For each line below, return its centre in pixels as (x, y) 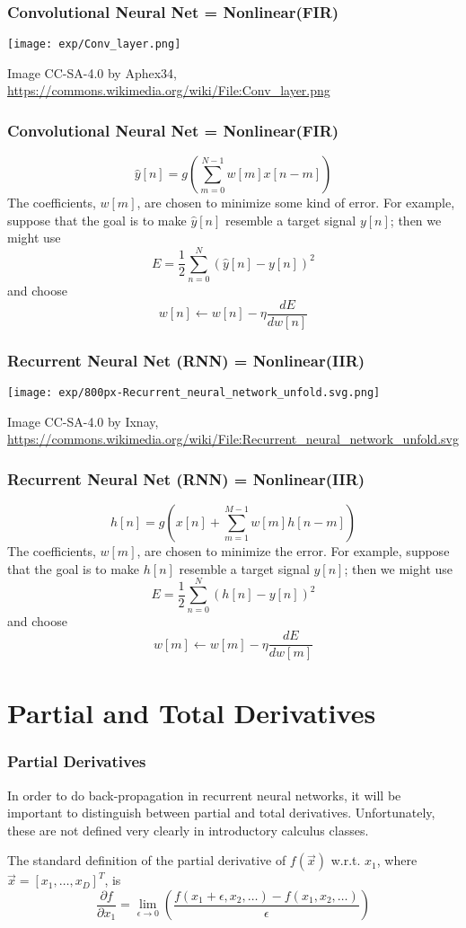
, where (397, 860)
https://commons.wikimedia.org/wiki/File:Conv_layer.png (169, 90)
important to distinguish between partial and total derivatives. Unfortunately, (221, 813)
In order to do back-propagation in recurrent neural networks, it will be (204, 795)
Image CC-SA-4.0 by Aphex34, (92, 72)
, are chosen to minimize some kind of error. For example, (296, 203)
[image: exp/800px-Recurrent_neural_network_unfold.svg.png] (194, 393)
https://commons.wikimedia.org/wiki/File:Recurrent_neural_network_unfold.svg (233, 439)
